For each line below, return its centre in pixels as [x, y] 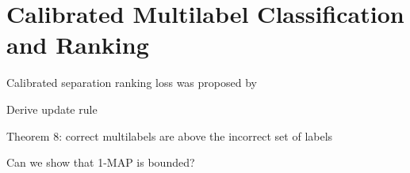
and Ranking [78, 45]
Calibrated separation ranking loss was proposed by [132, 83]
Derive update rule [52, 109]
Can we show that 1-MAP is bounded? [101, 162]
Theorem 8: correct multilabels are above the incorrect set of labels [170, 135]
